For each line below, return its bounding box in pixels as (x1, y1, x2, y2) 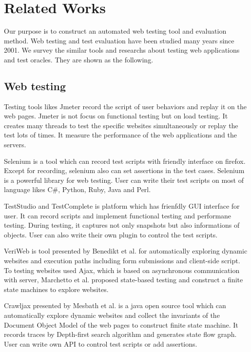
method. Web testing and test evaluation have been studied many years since (4, 35, 234, 45)
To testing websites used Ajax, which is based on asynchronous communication (4, 265, 240, 275)
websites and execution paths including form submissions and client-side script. (4, 255, 240, 266)
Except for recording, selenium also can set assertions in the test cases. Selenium (4, 165, 245, 176)
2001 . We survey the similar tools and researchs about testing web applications (4, 45, 240, 55)
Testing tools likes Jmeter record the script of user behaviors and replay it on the (4, 101, 247, 111)
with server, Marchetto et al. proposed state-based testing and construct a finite (4, 274, 243, 285)
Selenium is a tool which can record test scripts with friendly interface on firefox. (4, 156, 246, 166)
